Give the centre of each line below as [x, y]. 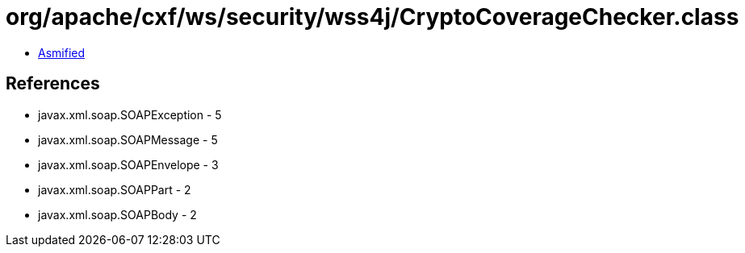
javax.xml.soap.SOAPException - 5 [130, 114]
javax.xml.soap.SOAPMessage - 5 [128, 139]
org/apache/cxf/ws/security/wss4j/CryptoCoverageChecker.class [372, 17]
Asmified [62, 52]
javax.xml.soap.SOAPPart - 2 [115, 189]
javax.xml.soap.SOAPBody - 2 [117, 214]
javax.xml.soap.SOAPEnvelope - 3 [128, 164]
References [53, 84]
